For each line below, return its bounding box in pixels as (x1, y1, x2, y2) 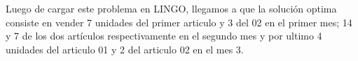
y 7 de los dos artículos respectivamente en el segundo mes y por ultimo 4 (6, 28, 322, 43)
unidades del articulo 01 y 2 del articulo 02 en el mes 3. (6, 42, 244, 56)
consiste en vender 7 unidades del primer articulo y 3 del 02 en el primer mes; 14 (6, 15, 352, 29)
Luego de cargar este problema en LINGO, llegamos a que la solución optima (6, 1, 337, 15)
